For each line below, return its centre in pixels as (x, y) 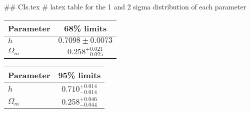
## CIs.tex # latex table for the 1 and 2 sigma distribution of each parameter (125, 6)
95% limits (79, 75)
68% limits (85, 28)
